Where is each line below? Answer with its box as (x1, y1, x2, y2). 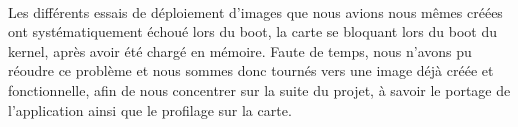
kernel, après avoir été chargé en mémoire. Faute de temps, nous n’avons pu (8, 40, 472, 61)
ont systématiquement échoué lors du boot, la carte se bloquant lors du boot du (8, 21, 497, 42)
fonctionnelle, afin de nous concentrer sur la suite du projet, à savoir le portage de (8, 79, 511, 100)
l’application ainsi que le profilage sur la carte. (8, 99, 292, 120)
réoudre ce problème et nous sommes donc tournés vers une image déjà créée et (8, 60, 494, 81)
